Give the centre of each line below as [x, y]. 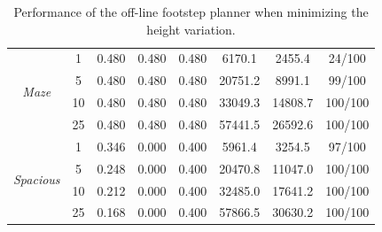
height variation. [191, 29]
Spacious [37, 179]
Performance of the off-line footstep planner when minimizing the [191, 12]
